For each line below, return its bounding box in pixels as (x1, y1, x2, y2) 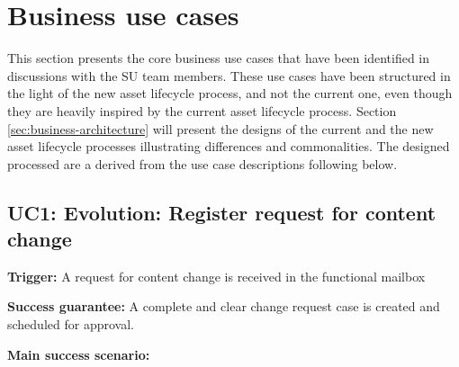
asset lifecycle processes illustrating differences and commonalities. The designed (7, 137, 450, 156)
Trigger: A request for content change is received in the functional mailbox (7, 266, 426, 285)
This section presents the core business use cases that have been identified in (7, 49, 429, 67)
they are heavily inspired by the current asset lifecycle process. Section (7, 101, 397, 120)
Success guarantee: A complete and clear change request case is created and (7, 297, 440, 316)
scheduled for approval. (7, 315, 134, 334)
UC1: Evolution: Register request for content (7, 198, 436, 226)
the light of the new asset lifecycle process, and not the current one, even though (7, 84, 453, 103)
